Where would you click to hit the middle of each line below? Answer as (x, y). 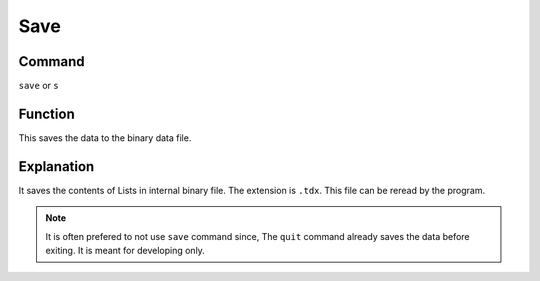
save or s (38, 86)
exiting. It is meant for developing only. (125, 251)
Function (46, 113)
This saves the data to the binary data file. (105, 137)
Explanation (56, 166)
